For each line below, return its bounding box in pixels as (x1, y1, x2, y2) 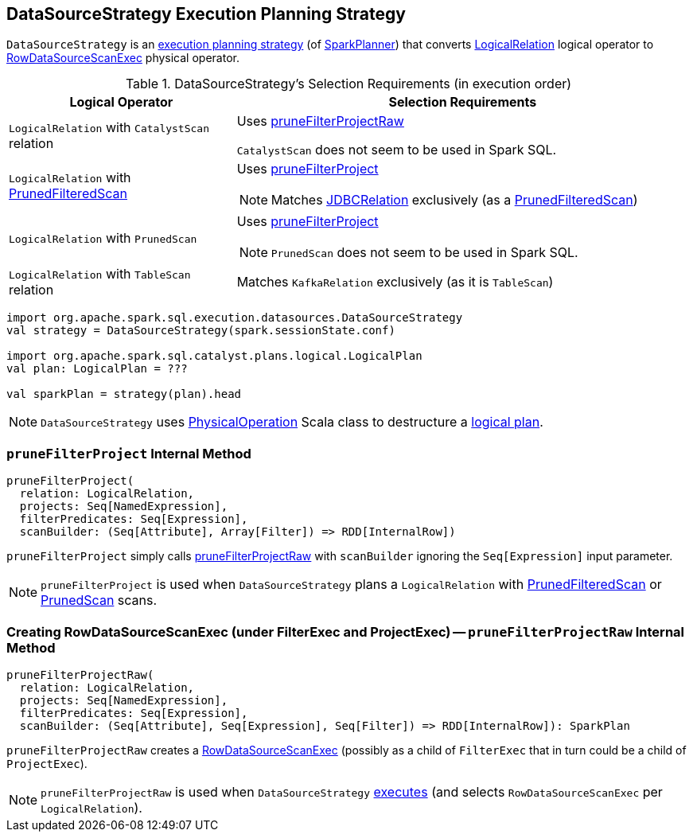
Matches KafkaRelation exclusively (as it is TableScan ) (236, 274, 554, 290)
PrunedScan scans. (41, 592, 158, 609)
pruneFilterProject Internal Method (6, 445, 251, 462)
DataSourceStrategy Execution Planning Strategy (6, 4, 406, 24)
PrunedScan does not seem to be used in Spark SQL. (271, 244, 578, 261)
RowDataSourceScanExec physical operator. (6, 51, 239, 65)
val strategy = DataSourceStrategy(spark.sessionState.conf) (6, 324, 395, 337)
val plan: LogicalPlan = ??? (6, 362, 188, 376)
